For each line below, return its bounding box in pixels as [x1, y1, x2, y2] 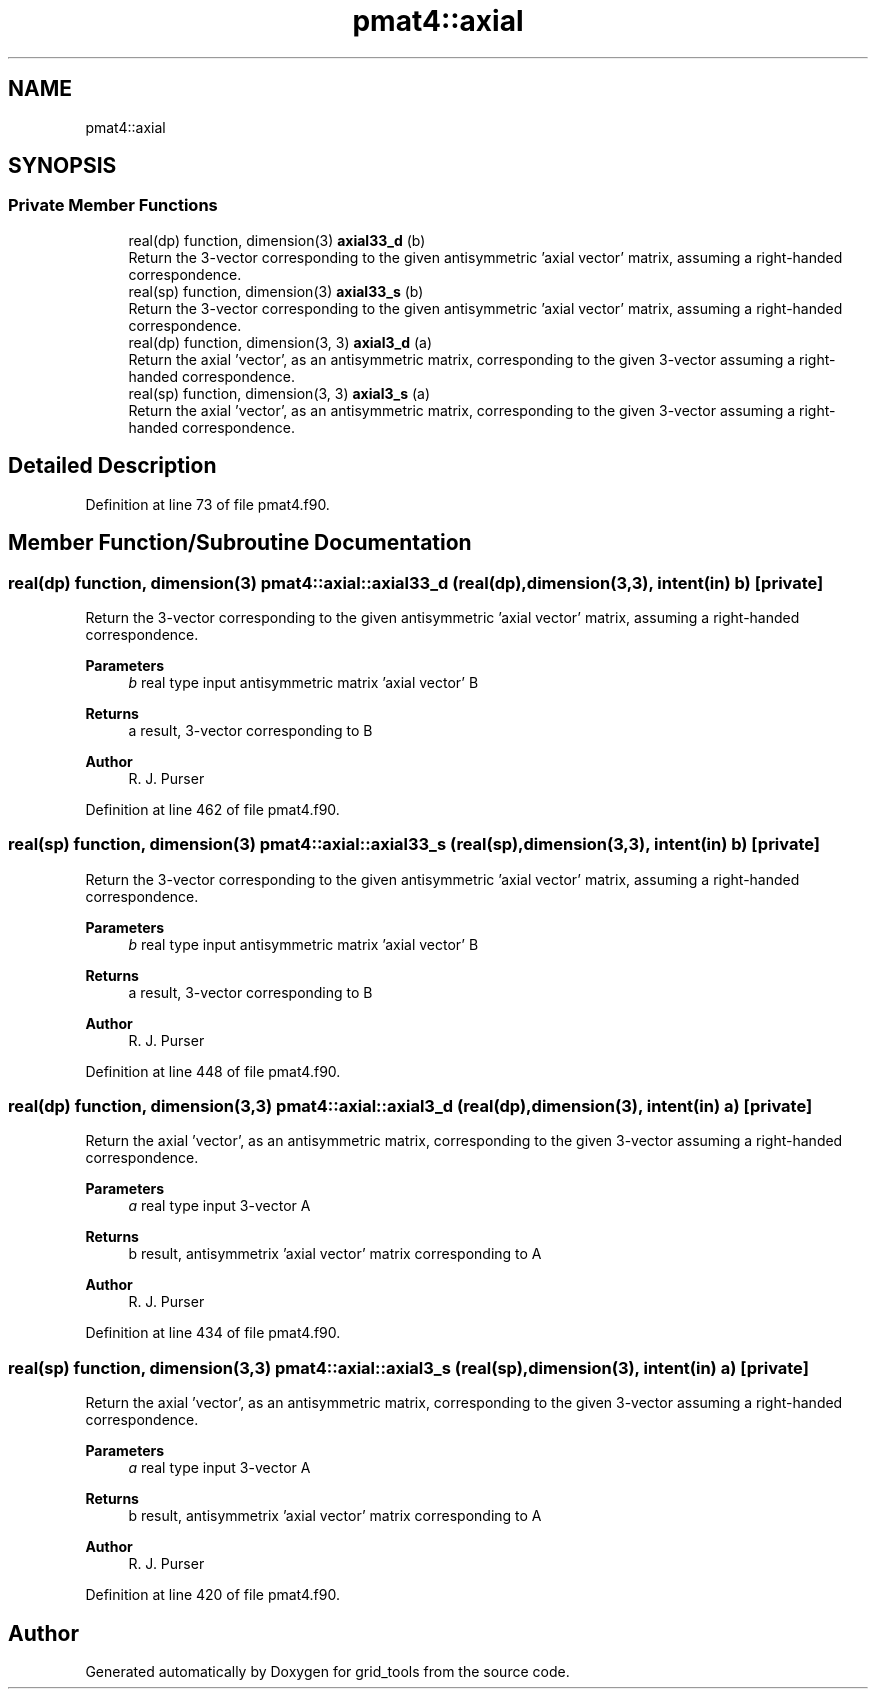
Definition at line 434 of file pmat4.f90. [85, 1324, 341, 1342]
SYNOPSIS [8, 153, 117, 179]
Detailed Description [8, 453, 217, 479]
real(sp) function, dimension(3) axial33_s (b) [128, 282, 424, 300]
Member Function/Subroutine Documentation [8, 530, 472, 556]
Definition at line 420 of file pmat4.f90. [85, 1586, 340, 1604]
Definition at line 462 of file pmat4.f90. [85, 800, 340, 818]
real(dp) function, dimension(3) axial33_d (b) [128, 231, 426, 249]
